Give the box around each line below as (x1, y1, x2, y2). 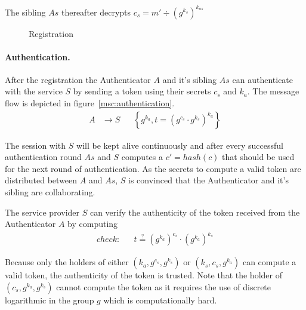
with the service (5, 85, 63, 97)
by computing (67, 217, 118, 230)
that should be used (222, 151, 295, 163)
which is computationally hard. (103, 293, 217, 306)
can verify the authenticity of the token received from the (89, 205, 300, 218)
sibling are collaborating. (5, 186, 95, 198)
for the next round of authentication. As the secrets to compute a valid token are (5, 162, 301, 174)
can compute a (242, 256, 296, 268)
